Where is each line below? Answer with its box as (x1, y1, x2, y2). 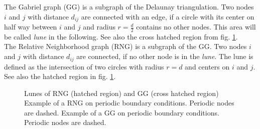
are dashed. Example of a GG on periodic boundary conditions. (24, 107, 219, 117)
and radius (83, 21, 115, 32)
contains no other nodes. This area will (136, 21, 256, 32)
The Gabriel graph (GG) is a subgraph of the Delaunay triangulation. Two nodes (4, 1, 254, 11)
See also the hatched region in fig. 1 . (4, 71, 116, 81)
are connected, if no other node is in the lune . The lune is (76, 51, 253, 61)
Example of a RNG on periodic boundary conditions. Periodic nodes (24, 97, 234, 108)
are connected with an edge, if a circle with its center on (81, 11, 254, 21)
